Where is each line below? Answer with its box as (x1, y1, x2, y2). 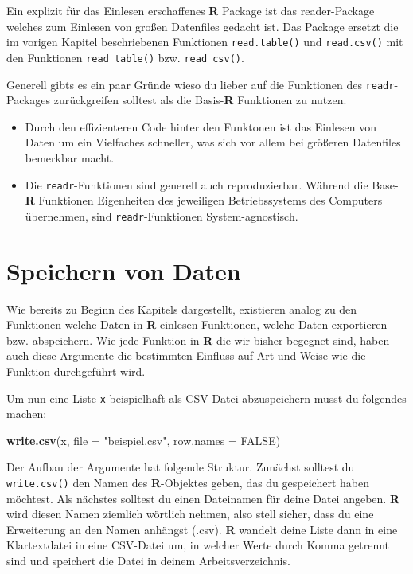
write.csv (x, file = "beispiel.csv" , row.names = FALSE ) (6, 431, 281, 448)
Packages (6, 92, 51, 108)
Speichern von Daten (6, 254, 241, 287)
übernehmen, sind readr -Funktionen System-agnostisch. (25, 207, 298, 224)
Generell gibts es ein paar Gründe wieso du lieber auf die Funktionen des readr (6, 76, 395, 92)
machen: (6, 405, 47, 422)
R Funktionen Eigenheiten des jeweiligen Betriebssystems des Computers (25, 192, 383, 209)
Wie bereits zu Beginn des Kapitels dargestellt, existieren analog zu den (6, 300, 357, 317)
